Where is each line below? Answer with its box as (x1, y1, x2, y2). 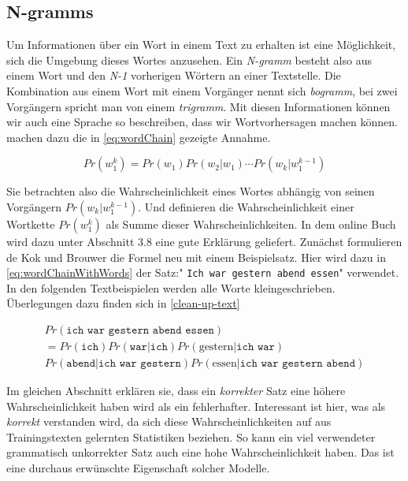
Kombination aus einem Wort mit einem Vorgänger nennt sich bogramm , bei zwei (6, 82, 398, 99)
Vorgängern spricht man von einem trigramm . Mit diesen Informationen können (6, 98, 391, 114)
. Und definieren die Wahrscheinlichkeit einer (138, 198, 354, 214)
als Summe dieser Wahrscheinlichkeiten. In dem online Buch (106, 215, 396, 232)
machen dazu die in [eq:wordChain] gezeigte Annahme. (6, 129, 271, 145)
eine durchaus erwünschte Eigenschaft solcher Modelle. (6, 460, 270, 476)
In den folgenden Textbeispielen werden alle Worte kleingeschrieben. (6, 279, 336, 296)
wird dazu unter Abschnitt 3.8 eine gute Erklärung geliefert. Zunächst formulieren (6, 233, 402, 249)
